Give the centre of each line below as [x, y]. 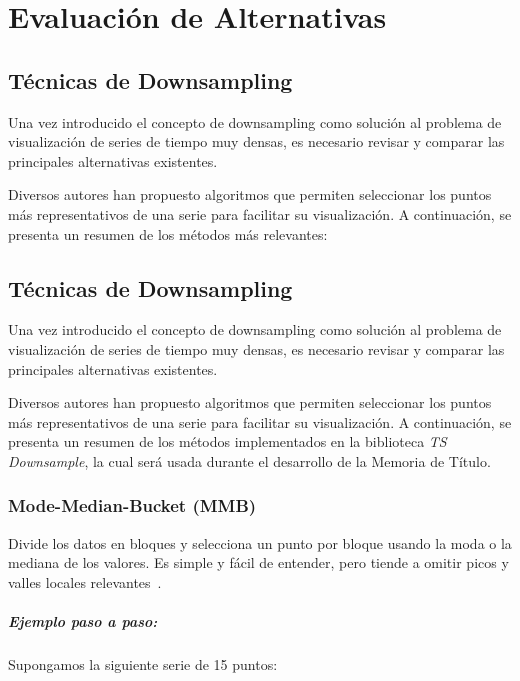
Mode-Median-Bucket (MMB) [132, 505]
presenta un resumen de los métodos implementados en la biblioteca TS [227, 441]
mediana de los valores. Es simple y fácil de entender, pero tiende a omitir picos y [258, 562]
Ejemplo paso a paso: [83, 621]
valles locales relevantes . [85, 581]
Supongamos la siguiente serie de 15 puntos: [143, 664]
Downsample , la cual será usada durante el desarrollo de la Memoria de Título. [249, 460]
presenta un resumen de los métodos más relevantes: [168, 233]
